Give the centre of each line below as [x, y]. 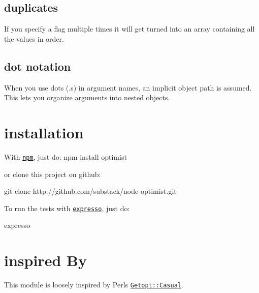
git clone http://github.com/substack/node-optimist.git [90, 191]
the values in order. [34, 38]
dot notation [38, 66]
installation [44, 132]
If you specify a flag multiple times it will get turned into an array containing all [129, 29]
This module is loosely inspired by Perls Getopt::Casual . [94, 285]
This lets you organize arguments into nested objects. [87, 97]
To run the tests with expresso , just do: [67, 208]
